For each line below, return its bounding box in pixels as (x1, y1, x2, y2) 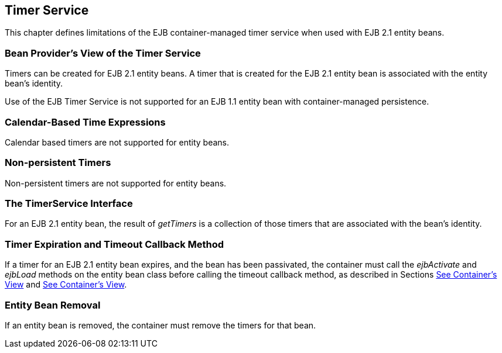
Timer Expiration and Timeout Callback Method (5, 238, 224, 250)
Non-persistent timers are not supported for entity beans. (5, 178, 227, 188)
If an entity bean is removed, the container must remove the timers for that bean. (5, 320, 316, 330)
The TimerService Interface (5, 198, 133, 210)
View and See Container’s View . (5, 279, 127, 290)
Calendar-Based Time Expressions (5, 116, 166, 128)
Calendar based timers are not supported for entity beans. (5, 137, 230, 147)
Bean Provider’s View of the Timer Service (5, 47, 201, 59)
